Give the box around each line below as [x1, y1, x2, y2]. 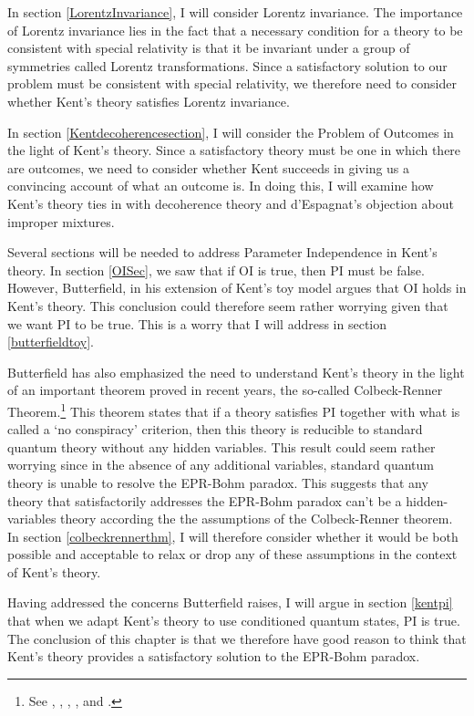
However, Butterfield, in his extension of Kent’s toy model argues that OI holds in [7, 278, 467, 297]
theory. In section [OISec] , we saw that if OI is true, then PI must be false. [7, 260, 425, 279]
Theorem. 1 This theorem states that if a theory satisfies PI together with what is [7, 399, 460, 420]
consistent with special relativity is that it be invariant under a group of [7, 38, 410, 57]
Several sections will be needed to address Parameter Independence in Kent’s [7, 243, 438, 262]
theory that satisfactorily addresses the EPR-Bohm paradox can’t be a [7, 491, 402, 510]
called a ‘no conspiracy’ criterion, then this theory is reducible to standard [7, 420, 423, 439]
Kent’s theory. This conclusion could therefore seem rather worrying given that [7, 296, 448, 315]
